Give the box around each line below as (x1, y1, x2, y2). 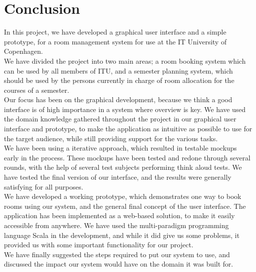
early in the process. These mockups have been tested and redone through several (4, 152, 251, 162)
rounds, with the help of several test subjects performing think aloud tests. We (4, 162, 242, 172)
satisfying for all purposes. (4, 181, 83, 192)
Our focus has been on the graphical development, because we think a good (4, 94, 232, 105)
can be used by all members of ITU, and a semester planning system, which (4, 65, 233, 76)
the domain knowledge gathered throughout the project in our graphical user (4, 114, 236, 124)
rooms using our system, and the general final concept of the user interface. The (4, 200, 246, 211)
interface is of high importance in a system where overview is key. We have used (4, 104, 246, 114)
